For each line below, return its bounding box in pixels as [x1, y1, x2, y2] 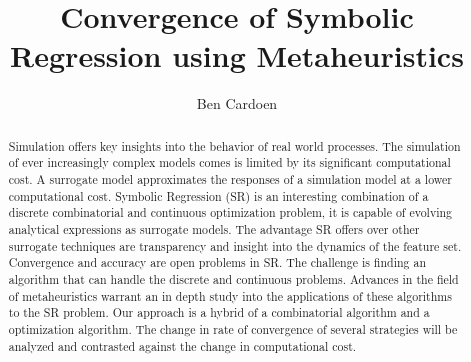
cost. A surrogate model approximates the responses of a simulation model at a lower [8, 171, 452, 188]
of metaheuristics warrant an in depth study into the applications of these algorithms [8, 287, 452, 304]
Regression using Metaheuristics [10, 35, 464, 76]
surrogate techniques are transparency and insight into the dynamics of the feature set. [8, 237, 462, 254]
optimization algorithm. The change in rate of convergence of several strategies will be [8, 320, 458, 337]
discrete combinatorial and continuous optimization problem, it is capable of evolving [8, 204, 453, 221]
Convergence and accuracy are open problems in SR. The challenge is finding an [8, 254, 427, 271]
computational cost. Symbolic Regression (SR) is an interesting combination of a [8, 187, 429, 204]
